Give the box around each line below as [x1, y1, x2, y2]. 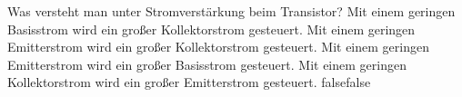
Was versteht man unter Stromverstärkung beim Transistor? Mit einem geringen [7, 2, 456, 20]
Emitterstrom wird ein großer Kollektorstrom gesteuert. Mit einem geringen [7, 37, 429, 56]
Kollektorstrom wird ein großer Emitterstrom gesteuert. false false [7, 73, 371, 92]
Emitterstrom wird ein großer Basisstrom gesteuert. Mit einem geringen [7, 54, 407, 73]
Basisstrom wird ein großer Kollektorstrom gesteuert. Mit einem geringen [7, 19, 416, 38]
